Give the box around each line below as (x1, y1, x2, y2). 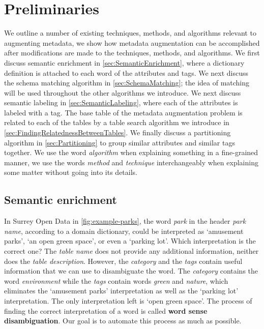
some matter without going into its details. (4, 167, 137, 177)
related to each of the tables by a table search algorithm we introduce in (4, 117, 229, 128)
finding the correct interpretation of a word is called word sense (4, 305, 208, 316)
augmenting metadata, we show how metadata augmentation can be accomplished (4, 37, 260, 48)
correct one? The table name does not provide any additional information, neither (4, 246, 259, 256)
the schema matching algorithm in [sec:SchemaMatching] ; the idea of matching (4, 77, 250, 88)
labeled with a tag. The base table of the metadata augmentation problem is (4, 107, 243, 117)
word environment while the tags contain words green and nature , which (4, 275, 228, 286)
